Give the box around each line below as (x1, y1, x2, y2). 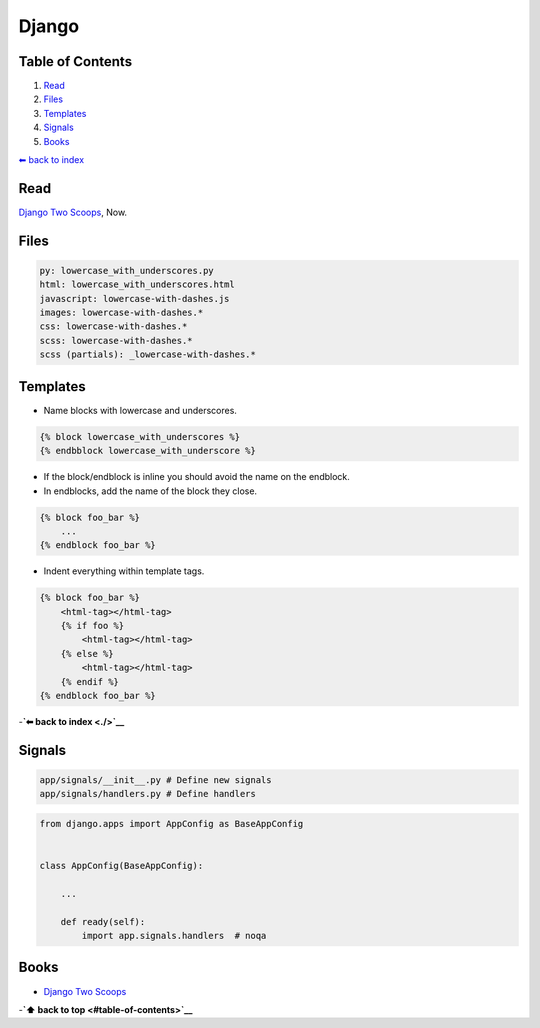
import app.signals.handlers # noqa (81, 930, 267, 942)
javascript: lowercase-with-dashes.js (39, 293, 230, 304)
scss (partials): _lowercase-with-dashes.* (39, 349, 257, 360)
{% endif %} (60, 676, 120, 687)
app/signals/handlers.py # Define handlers (39, 788, 257, 800)
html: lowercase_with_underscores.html (39, 279, 235, 290)
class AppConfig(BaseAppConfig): (39, 860, 204, 872)
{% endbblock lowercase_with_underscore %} (39, 445, 257, 457)
